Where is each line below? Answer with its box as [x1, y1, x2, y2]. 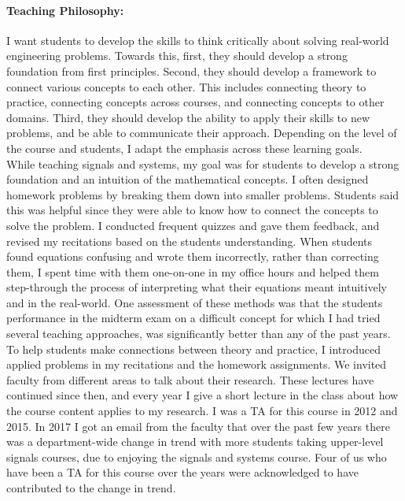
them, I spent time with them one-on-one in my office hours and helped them [6, 263, 379, 280]
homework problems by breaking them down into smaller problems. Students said [6, 186, 399, 202]
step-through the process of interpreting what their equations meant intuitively [6, 279, 387, 295]
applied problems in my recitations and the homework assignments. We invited [6, 356, 387, 373]
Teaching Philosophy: [6, 2, 124, 18]
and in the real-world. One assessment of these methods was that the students [6, 294, 383, 310]
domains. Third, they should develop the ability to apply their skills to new [6, 109, 370, 125]
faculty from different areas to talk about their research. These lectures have [6, 371, 374, 388]
